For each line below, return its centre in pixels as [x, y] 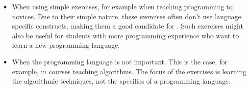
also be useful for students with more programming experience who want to [125, 35]
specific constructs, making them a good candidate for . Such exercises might [127, 26]
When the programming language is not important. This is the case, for [120, 61]
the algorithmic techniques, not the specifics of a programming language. [121, 81]
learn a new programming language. [66, 45]
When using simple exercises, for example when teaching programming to [122, 6]
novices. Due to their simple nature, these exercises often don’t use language [126, 16]
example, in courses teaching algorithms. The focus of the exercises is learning [129, 71]
